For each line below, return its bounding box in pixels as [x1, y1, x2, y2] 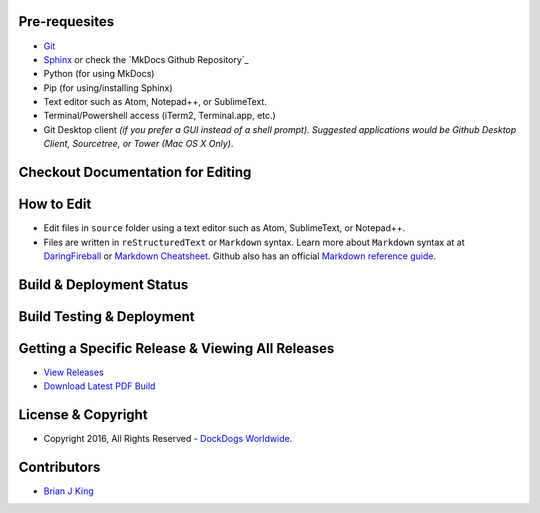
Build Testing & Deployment [18, 308, 195, 325]
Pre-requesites [18, 13, 115, 30]
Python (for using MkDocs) [43, 68, 155, 80]
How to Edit [18, 196, 92, 213]
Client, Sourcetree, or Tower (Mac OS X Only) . [43, 138, 234, 150]
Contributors [18, 459, 101, 475]
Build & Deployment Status [18, 276, 189, 293]
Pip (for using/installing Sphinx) [43, 81, 174, 94]
